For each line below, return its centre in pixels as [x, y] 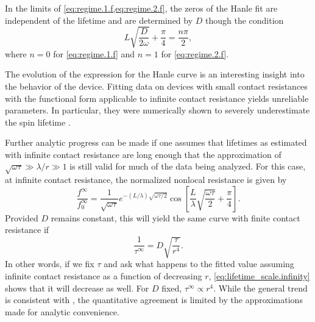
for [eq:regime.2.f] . [195, 53]
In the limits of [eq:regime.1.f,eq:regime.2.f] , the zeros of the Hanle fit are [141, 8]
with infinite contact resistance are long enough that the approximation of [143, 154]
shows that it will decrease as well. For [77, 288]
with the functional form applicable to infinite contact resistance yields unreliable [157, 98]
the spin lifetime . [38, 122]
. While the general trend [260, 288]
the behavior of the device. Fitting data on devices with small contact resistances [156, 86]
